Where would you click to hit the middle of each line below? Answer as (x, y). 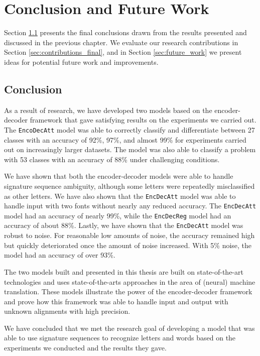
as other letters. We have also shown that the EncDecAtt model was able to (120, 196)
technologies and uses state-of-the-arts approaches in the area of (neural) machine (130, 281)
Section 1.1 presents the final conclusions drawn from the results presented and (125, 32)
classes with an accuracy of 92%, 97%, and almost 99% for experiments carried (125, 139)
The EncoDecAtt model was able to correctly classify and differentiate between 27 (129, 129)
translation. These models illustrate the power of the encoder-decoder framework (128, 291)
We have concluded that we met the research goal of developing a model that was (129, 328)
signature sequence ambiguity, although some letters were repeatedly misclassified (129, 186)
